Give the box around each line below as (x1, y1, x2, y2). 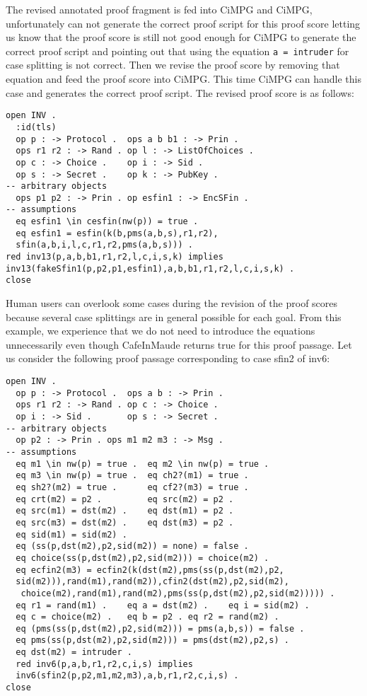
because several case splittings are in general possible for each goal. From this (6, 309, 342, 324)
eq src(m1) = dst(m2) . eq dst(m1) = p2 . (16, 506, 234, 516)
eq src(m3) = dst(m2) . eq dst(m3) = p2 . (16, 517, 234, 528)
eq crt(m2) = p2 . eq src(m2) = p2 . (16, 494, 234, 504)
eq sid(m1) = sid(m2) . (16, 529, 127, 540)
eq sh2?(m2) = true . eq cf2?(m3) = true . (16, 482, 249, 492)
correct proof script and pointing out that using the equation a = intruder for (6, 43, 349, 58)
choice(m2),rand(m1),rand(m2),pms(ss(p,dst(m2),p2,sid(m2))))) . (21, 588, 335, 598)
